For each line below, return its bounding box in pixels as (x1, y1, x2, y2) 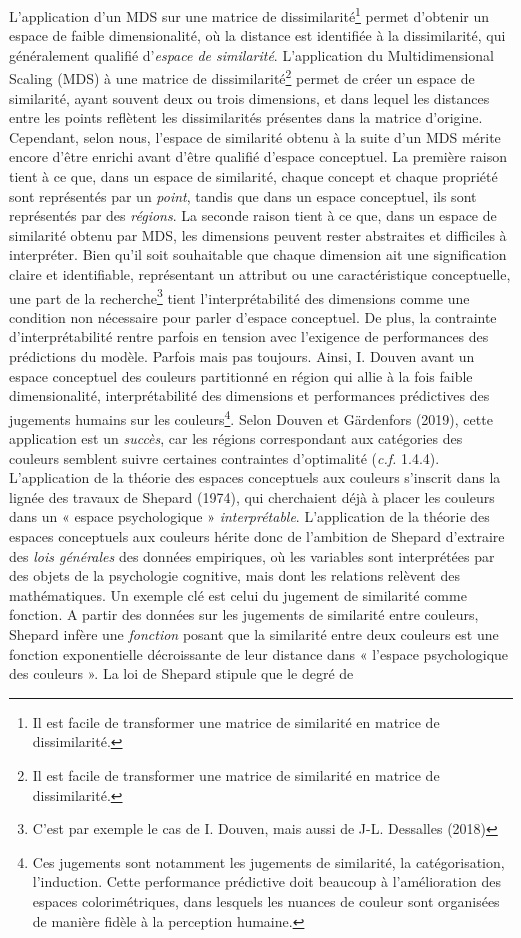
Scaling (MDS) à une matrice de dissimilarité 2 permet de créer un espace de (9, 65, 475, 89)
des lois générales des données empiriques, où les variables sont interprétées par (9, 545, 495, 566)
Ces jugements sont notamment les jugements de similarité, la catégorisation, (32, 851, 505, 872)
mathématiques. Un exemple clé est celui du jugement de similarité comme (9, 584, 467, 605)
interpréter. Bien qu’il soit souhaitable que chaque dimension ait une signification (9, 244, 507, 265)
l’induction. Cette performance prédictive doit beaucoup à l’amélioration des (32, 871, 501, 892)
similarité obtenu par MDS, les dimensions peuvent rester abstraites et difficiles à (9, 224, 507, 245)
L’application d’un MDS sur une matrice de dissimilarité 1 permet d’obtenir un (9, 3, 489, 26)
